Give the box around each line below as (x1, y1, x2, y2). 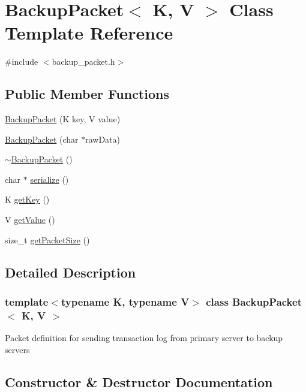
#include (5, 55, 38, 68)
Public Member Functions (5, 85, 169, 103)
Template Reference (5, 20, 173, 45)
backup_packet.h (52, 55, 115, 68)
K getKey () (5, 193, 50, 206)
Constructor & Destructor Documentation (5, 372, 273, 391)
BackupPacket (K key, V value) (5, 113, 121, 125)
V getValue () (5, 213, 55, 226)
